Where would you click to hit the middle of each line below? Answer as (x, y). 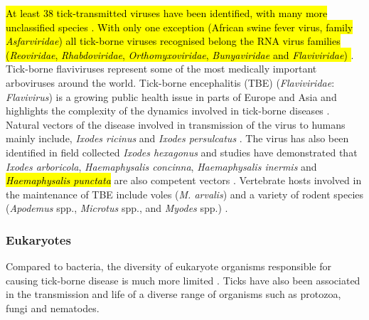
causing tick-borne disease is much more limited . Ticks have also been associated (183, 280)
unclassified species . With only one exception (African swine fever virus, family (180, 27)
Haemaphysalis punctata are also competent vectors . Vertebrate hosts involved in (184, 180)
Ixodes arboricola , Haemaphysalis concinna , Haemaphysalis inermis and (161, 166)
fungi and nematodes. (53, 308)
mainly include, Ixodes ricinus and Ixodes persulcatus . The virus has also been (177, 138)
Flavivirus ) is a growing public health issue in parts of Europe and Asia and (171, 96)
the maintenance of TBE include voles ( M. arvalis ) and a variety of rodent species (185, 194)
